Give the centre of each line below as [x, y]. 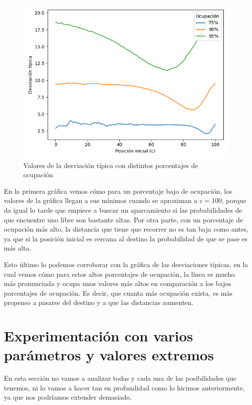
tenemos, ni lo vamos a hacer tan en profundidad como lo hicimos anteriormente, [124, 387]
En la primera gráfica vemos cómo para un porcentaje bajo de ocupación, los [118, 191]
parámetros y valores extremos [109, 355]
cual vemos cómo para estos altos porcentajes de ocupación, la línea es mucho [119, 274]
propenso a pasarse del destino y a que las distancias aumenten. [99, 302]
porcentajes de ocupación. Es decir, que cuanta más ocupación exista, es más [118, 293]
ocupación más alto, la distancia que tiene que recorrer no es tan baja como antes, [126, 229]
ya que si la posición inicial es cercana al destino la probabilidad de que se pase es [126, 238]
